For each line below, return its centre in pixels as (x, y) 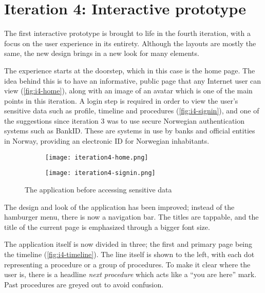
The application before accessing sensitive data (98, 189)
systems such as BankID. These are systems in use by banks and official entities (130, 131)
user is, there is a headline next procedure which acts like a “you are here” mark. (130, 274)
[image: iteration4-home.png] (97, 157)
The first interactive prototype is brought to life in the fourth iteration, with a (127, 33)
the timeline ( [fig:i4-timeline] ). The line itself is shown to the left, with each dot (129, 254)
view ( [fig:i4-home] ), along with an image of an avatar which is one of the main (128, 91)
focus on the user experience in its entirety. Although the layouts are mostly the (130, 43)
